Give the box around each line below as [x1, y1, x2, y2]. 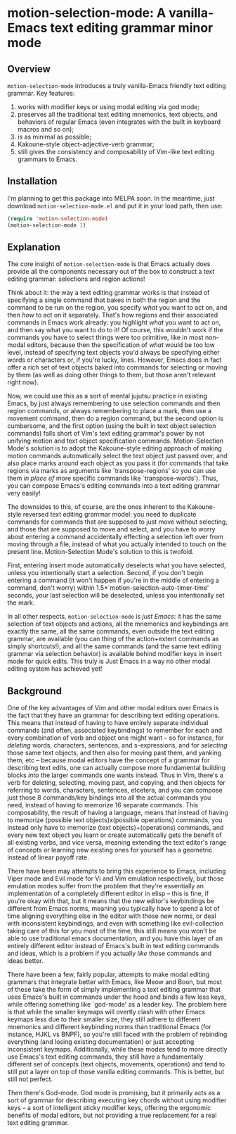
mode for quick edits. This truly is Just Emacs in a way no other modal [7, 657, 211, 666]
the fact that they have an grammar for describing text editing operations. [7, 711, 220, 719]
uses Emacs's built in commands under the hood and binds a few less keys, [7, 993, 227, 1001]
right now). [7, 378, 39, 386]
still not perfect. [7, 1075, 53, 1083]
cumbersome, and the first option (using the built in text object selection [7, 422, 216, 430]
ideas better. [7, 957, 44, 965]
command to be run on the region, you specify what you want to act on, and [7, 303, 228, 312]
